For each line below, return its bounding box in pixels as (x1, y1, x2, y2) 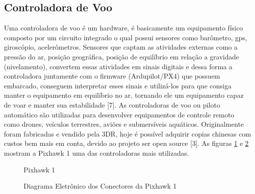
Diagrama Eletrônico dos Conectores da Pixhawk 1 (24, 181, 177, 191)
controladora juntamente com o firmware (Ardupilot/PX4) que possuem (4, 71, 220, 81)
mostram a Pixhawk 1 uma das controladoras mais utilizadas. (4, 147, 189, 158)
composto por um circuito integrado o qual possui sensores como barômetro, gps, (4, 32, 247, 42)
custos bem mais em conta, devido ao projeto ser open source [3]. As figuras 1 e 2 (4, 138, 249, 148)
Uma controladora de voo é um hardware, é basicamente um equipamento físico (4, 23, 243, 33)
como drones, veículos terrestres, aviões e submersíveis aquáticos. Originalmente (4, 119, 244, 129)
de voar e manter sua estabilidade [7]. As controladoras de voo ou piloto (4, 99, 220, 110)
